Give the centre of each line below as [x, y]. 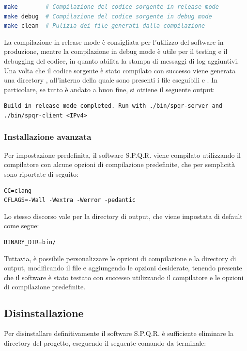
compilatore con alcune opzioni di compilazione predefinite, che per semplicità [119, 164]
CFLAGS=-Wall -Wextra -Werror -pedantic [70, 200]
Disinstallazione [44, 313]
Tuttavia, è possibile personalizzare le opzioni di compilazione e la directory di [120, 258]
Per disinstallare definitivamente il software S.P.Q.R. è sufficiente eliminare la [119, 333]
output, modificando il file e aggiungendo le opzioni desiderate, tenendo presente [123, 268]
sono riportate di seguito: [41, 174]
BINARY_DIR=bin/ [30, 242]
